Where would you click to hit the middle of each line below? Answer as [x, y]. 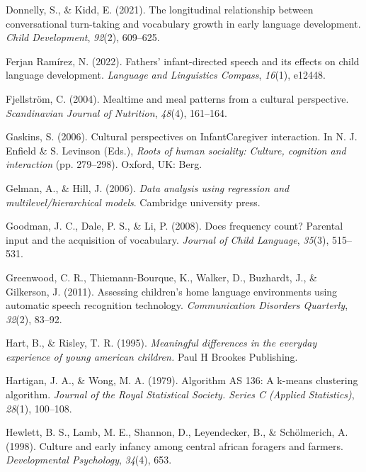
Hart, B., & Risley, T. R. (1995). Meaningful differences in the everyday [161, 343]
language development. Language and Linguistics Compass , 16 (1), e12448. [166, 75]
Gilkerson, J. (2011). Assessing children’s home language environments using [172, 291]
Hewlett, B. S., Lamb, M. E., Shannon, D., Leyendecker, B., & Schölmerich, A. [177, 432]
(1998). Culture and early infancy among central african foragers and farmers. [175, 445]
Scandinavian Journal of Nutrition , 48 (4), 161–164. [116, 112]
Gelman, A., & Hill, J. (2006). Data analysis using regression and [148, 187]
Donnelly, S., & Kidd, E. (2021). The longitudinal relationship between [160, 9]
